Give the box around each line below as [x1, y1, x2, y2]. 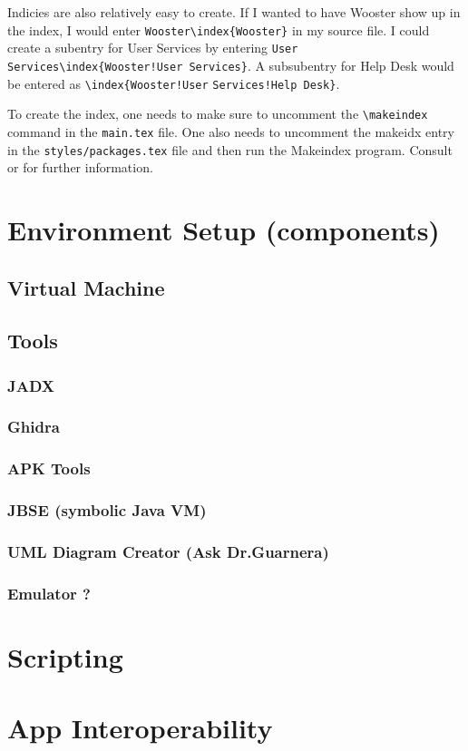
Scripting [7, 638, 123, 675]
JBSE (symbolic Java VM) [7, 499, 207, 522]
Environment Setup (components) [7, 210, 440, 248]
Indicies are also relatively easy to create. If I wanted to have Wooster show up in [7, 3, 461, 21]
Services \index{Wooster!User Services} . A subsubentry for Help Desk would [7, 55, 454, 74]
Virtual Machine [7, 273, 165, 301]
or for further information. [7, 158, 153, 177]
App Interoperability [7, 709, 273, 746]
